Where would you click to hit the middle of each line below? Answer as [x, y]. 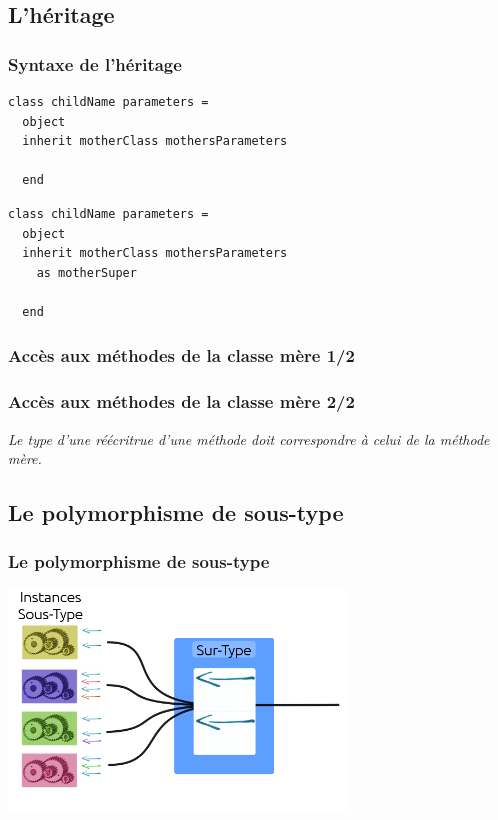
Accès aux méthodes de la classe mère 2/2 [181, 401]
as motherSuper [86, 272]
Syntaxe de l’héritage [95, 63]
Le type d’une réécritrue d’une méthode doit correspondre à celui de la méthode [249, 438]
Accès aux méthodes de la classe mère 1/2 [181, 355]
